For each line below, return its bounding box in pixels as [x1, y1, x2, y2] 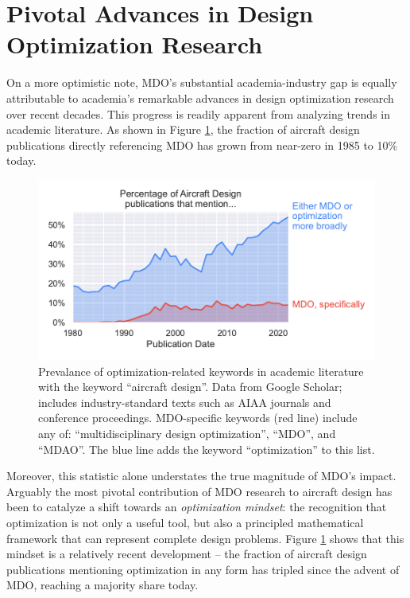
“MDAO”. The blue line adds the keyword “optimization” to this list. [38, 440, 375, 457]
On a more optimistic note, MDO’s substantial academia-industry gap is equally [6, 74, 397, 91]
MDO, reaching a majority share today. [6, 577, 199, 593]
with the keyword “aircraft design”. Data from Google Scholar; [38, 378, 342, 395]
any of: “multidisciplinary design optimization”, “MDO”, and [38, 424, 336, 441]
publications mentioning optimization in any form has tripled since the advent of [6, 561, 400, 577]
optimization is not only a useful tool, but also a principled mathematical [6, 514, 364, 530]
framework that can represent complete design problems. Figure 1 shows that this [6, 530, 404, 546]
